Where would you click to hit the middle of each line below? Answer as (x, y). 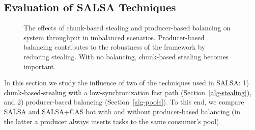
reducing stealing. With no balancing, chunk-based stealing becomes (126, 56)
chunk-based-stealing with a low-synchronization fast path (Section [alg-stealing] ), (128, 92)
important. (40, 66)
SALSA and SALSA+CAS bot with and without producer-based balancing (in (122, 111)
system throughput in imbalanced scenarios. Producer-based (114, 37)
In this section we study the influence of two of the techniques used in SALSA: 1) (127, 83)
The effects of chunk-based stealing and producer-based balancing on (127, 28)
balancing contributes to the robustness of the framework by (114, 47)
